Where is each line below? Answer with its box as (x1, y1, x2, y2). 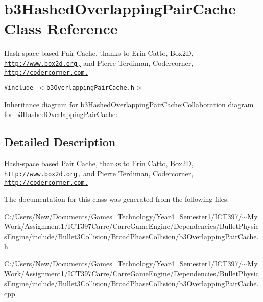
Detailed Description (4, 134, 116, 150)
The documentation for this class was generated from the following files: (4, 194, 229, 204)
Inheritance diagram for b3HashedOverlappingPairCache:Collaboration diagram (4, 99, 254, 109)
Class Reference (4, 18, 118, 39)
